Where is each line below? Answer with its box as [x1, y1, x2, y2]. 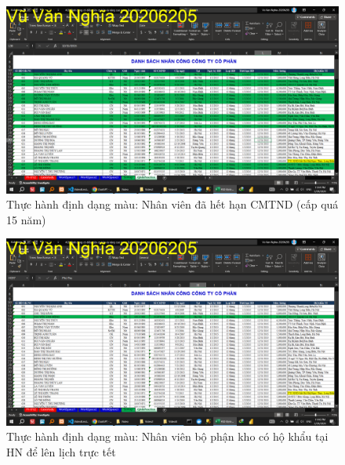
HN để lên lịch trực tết [6, 443, 116, 460]
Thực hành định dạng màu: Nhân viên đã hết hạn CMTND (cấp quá [6, 196, 339, 213]
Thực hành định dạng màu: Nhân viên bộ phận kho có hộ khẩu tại [6, 428, 329, 445]
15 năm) [6, 211, 46, 227]
